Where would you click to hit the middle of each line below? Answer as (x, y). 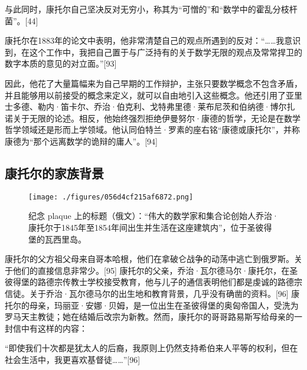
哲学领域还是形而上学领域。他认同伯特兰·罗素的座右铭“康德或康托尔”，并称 (153, 130)
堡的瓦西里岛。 (57, 239)
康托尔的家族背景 (54, 173)
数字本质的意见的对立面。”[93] (61, 63)
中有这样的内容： (54, 328)
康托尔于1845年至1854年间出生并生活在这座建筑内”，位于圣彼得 (150, 227)
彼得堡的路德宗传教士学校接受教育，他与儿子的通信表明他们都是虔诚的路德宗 (153, 282)
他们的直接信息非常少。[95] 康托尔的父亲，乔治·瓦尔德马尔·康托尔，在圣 (155, 270)
